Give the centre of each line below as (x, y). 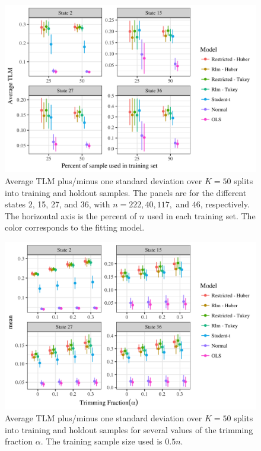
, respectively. (225, 204)
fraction (19, 441)
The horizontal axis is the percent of (71, 215)
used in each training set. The (201, 215)
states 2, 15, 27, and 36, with (58, 204)
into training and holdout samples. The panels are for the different (126, 192)
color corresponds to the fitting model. (75, 227)
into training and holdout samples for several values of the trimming (129, 429)
